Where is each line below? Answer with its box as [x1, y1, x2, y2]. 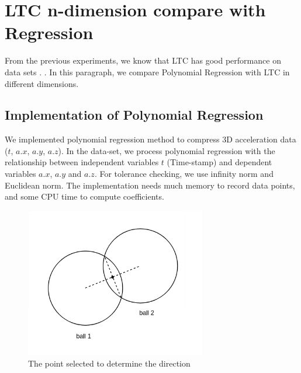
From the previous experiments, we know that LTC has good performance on [5, 54, 281, 67]
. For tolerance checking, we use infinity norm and [94, 168, 274, 180]
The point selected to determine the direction [28, 357, 191, 369]
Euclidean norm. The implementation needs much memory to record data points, [5, 179, 295, 191]
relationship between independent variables [5, 156, 159, 168]
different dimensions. [5, 77, 79, 89]
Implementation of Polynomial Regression [5, 106, 264, 124]
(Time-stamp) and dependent [167, 156, 272, 168]
